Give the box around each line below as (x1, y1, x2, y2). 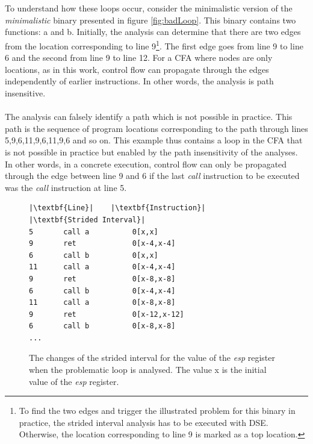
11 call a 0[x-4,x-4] (29, 263, 176, 272)
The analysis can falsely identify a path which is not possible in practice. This (5, 110, 293, 123)
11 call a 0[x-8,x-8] (29, 298, 176, 307)
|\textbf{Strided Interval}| (29, 215, 146, 224)
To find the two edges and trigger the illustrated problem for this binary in (19, 404, 296, 417)
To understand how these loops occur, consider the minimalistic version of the (5, 2, 293, 14)
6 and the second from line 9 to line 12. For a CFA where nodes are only (5, 51, 273, 64)
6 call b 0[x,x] (29, 251, 158, 260)
